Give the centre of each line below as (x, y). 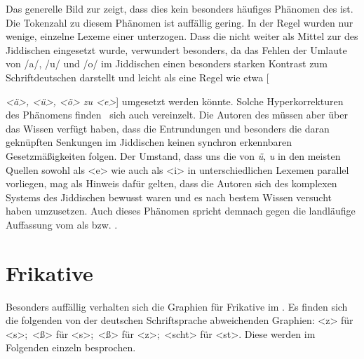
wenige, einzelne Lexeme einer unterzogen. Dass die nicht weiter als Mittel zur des (182, 36)
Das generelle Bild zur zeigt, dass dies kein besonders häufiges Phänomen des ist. (180, 8)
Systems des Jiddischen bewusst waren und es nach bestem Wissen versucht (169, 197)
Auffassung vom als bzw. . (62, 224)
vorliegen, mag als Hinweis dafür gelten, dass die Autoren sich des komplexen (171, 183)
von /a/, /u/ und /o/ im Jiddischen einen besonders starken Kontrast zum (167, 63)
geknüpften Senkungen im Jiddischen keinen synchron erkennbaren (149, 142)
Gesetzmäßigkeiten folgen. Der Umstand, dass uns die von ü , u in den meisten (173, 155)
